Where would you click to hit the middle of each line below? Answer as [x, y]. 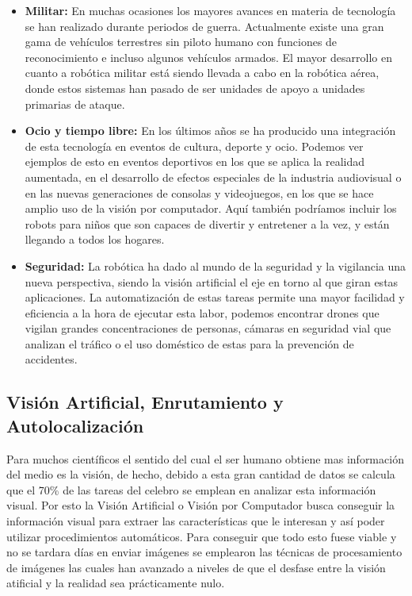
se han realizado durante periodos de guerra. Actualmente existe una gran [204, 26]
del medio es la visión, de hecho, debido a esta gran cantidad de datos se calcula [201, 474]
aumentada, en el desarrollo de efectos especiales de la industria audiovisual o [213, 177]
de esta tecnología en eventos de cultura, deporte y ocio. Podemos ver [194, 146]
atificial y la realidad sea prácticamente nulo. [116, 583]
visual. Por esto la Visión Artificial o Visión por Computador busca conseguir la [201, 505]
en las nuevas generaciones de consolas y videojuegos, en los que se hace [199, 192]
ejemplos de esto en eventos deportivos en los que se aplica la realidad [195, 161]
